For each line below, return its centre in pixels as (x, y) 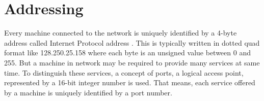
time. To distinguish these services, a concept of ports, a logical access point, (124, 72)
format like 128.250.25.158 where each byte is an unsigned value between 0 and (127, 53)
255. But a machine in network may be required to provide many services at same (132, 62)
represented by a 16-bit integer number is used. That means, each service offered (130, 82)
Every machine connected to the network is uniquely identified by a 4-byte (121, 33)
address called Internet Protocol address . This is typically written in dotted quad (132, 42)
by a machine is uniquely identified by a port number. (88, 92)
